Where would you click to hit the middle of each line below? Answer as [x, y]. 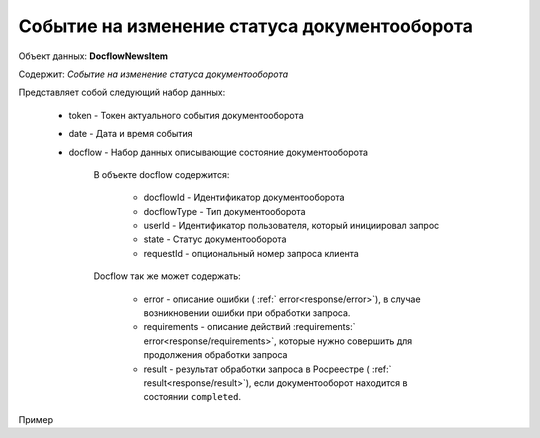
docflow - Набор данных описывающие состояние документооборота [218, 152]
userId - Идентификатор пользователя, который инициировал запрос [291, 226]
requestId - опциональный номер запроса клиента [251, 253]
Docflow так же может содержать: [167, 276]
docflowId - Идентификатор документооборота [244, 197]
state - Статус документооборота [215, 239]
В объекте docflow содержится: [161, 174]
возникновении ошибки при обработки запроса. [247, 313]
